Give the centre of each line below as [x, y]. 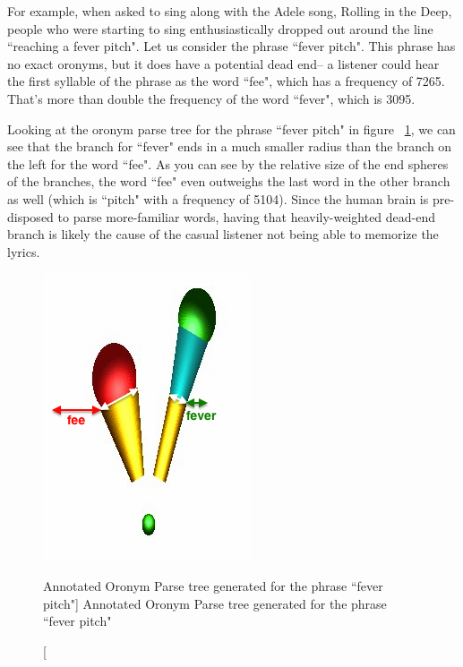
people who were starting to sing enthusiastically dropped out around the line [220, 28]
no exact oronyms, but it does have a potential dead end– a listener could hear [223, 63]
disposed [30, 216]
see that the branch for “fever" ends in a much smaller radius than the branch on [230, 146]
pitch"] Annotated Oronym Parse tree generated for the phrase [215, 603]
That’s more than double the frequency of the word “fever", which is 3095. [211, 98]
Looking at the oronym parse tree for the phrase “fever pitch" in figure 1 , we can [231, 128]
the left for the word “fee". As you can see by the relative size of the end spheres [228, 163]
